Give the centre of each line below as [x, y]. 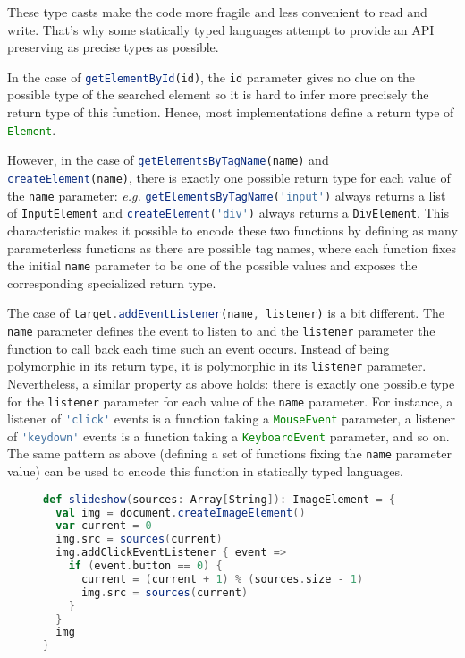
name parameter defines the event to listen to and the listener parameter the [221, 330]
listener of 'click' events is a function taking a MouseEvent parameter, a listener [231, 419]
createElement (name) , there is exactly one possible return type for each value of [229, 177]
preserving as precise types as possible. [113, 47]
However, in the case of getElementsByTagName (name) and [168, 160]
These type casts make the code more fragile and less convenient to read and [217, 12]
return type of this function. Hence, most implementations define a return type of [231, 112]
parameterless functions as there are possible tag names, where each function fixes [232, 248]
